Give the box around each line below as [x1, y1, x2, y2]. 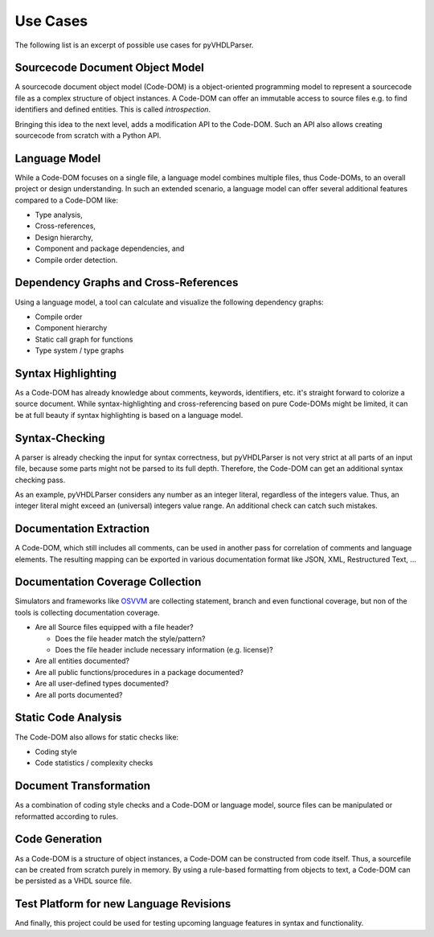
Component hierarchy [35, 323, 108, 333]
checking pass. [14, 475, 66, 485]
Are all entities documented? [35, 656, 130, 666]
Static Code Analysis [14, 711, 122, 725]
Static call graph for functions [35, 334, 133, 344]
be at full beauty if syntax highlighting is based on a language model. [14, 410, 244, 419]
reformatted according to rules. [14, 812, 119, 821]
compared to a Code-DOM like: [14, 195, 119, 205]
